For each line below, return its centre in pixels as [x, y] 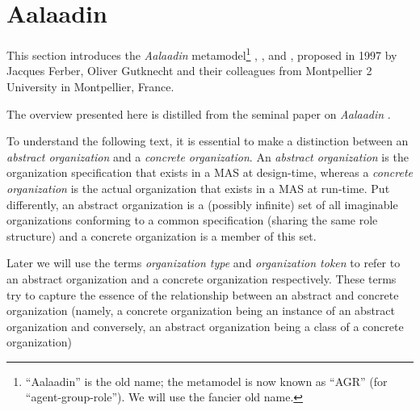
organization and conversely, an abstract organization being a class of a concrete [205, 326]
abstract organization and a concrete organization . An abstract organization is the [208, 156]
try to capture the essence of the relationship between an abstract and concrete [203, 294]
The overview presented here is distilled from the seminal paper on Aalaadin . [199, 113]
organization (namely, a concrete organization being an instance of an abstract [201, 310]
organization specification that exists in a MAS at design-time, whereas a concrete [210, 172]
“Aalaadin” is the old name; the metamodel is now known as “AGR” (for [206, 381]
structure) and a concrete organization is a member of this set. [162, 235]
